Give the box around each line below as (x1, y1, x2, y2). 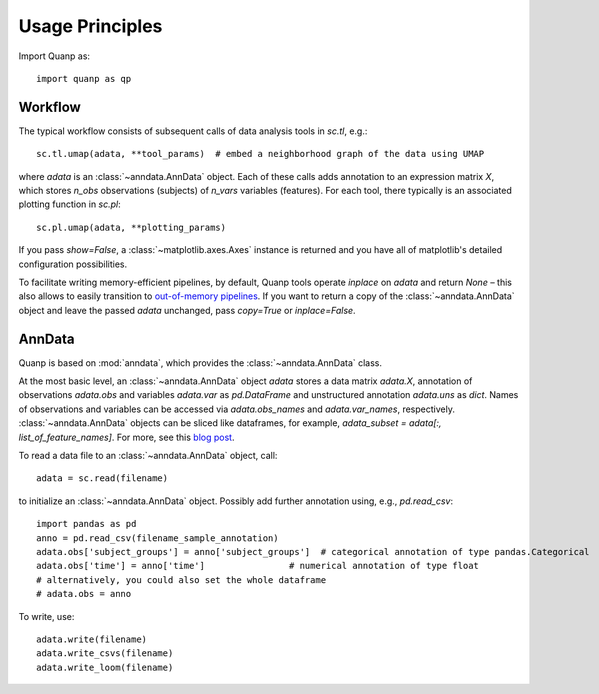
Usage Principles (18, 15, 163, 37)
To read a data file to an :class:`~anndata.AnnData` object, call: (18, 450, 278, 461)
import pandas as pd (36, 518, 137, 530)
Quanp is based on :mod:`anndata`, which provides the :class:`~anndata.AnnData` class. (18, 356, 383, 369)
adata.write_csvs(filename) (36, 648, 174, 659)
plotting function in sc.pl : (18, 198, 122, 210)
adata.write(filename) (36, 633, 148, 645)
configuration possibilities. (18, 258, 128, 270)
